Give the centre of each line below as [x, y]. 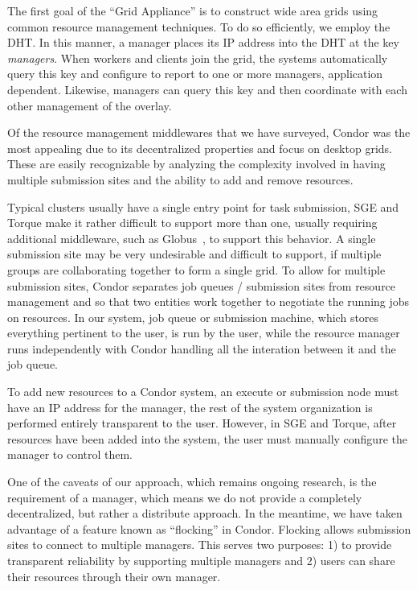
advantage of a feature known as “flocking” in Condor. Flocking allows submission [209, 528]
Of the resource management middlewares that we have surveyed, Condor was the [209, 132]
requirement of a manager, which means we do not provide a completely [185, 497]
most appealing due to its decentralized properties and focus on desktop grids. [200, 148]
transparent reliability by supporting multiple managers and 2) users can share [201, 560]
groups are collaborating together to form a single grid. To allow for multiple [196, 269]
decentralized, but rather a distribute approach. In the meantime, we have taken [205, 513]
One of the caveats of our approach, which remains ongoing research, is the [192, 482]
